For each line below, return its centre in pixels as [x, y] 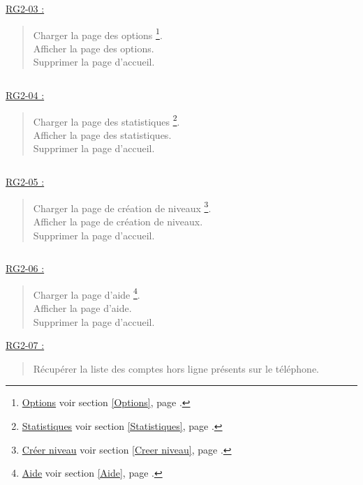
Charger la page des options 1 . [98, 33]
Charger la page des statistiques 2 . [106, 120]
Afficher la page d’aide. [82, 307]
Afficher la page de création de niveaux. [118, 221]
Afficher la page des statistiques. [102, 134]
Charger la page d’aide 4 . [87, 293]
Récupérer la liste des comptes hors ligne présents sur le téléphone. [176, 368]
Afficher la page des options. [94, 48]
